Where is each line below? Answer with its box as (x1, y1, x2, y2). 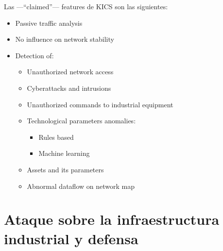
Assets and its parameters (27, 164, 104, 174)
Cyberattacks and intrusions (27, 83, 111, 93)
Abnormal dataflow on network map (27, 181, 135, 191)
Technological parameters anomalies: (27, 116, 136, 126)
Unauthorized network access (27, 67, 114, 77)
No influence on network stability (15, 34, 114, 44)
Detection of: (15, 50, 54, 60)
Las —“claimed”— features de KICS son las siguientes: (4, 1, 168, 11)
